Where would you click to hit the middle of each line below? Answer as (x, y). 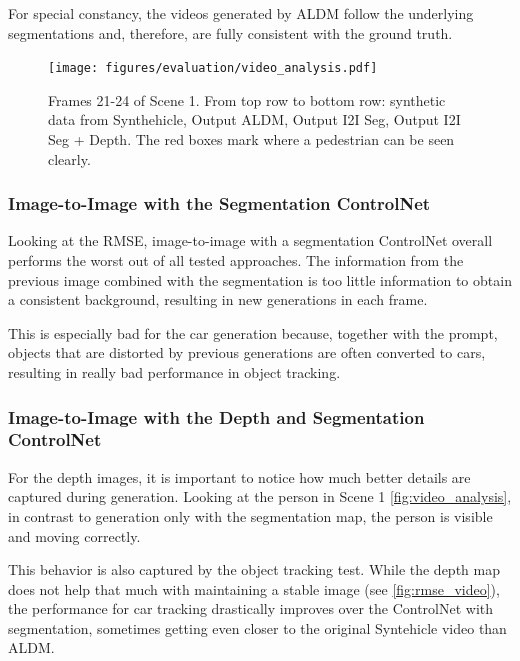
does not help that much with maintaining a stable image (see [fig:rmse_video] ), (254, 588)
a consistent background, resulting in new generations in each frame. (218, 299)
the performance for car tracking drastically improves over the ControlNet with (251, 608)
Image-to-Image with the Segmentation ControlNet (219, 203)
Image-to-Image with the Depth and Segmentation (216, 416)
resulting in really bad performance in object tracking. (174, 372)
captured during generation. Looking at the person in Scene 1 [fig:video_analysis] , (260, 496)
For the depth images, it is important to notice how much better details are (239, 476)
